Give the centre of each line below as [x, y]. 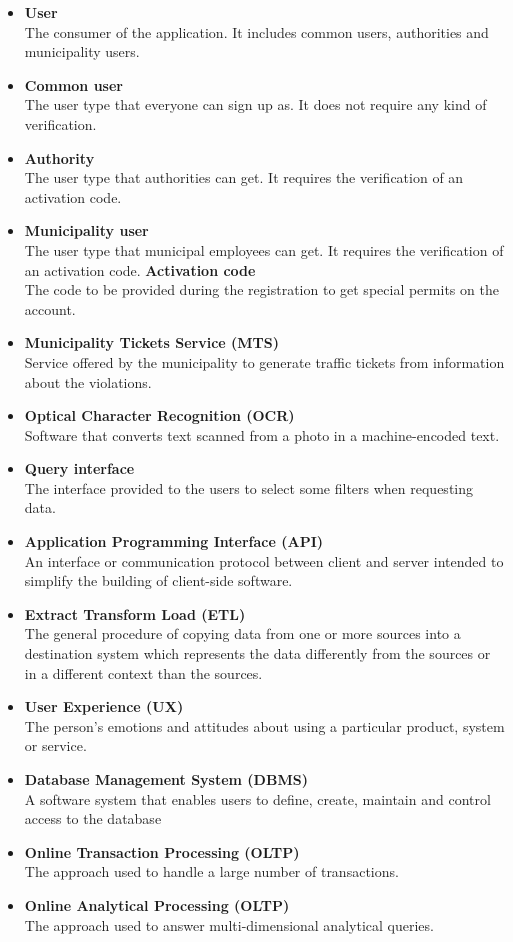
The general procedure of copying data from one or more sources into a [242, 633]
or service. [55, 745]
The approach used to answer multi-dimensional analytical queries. [229, 924]
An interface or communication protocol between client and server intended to [264, 560]
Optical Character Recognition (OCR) [159, 415]
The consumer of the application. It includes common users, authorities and [256, 31]
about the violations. [88, 381]
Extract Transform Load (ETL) [135, 613]
